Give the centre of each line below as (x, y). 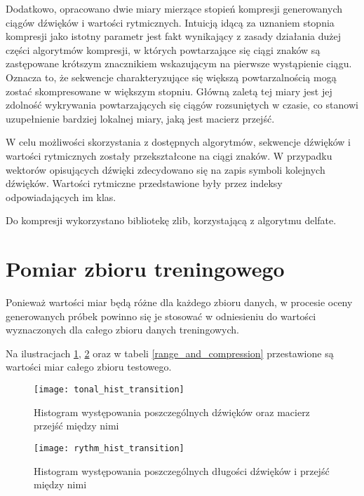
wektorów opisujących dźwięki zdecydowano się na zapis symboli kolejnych (166, 169)
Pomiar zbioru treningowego (145, 269)
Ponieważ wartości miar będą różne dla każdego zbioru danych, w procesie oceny (179, 302)
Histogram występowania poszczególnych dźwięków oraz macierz (172, 412)
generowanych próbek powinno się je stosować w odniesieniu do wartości (161, 316)
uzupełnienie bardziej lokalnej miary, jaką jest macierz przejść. (140, 118)
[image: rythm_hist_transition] (109, 448)
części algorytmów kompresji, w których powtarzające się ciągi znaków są (163, 49)
